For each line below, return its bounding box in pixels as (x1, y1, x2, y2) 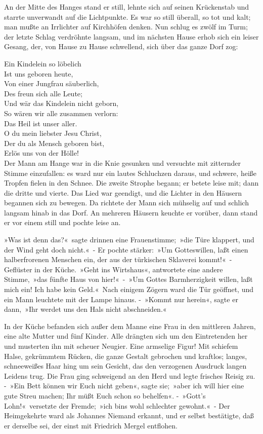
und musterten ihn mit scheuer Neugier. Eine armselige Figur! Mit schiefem (4, 341, 238, 351)
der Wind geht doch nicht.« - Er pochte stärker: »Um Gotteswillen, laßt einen (4, 244, 248, 255)
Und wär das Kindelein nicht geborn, (4, 98, 119, 108)
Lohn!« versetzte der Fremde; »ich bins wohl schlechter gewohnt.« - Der (4, 400, 230, 411)
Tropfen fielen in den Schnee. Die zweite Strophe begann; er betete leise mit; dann (4, 177, 259, 188)
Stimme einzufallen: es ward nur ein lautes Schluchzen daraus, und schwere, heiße (4, 167, 256, 178)
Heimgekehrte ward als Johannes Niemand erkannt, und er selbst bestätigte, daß (4, 410, 254, 421)
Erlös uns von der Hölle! (4, 148, 79, 158)
